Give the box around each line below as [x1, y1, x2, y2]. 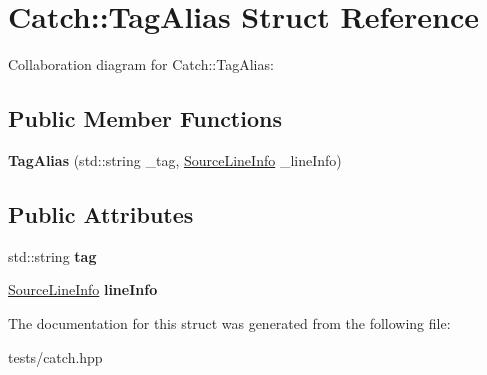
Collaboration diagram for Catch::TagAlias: [8, 54, 274, 75]
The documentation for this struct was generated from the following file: [8, 312, 451, 333]
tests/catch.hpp [8, 346, 103, 367]
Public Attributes [8, 198, 194, 229]
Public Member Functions [8, 103, 282, 134]
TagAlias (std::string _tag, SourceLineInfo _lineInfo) [8, 149, 342, 170]
